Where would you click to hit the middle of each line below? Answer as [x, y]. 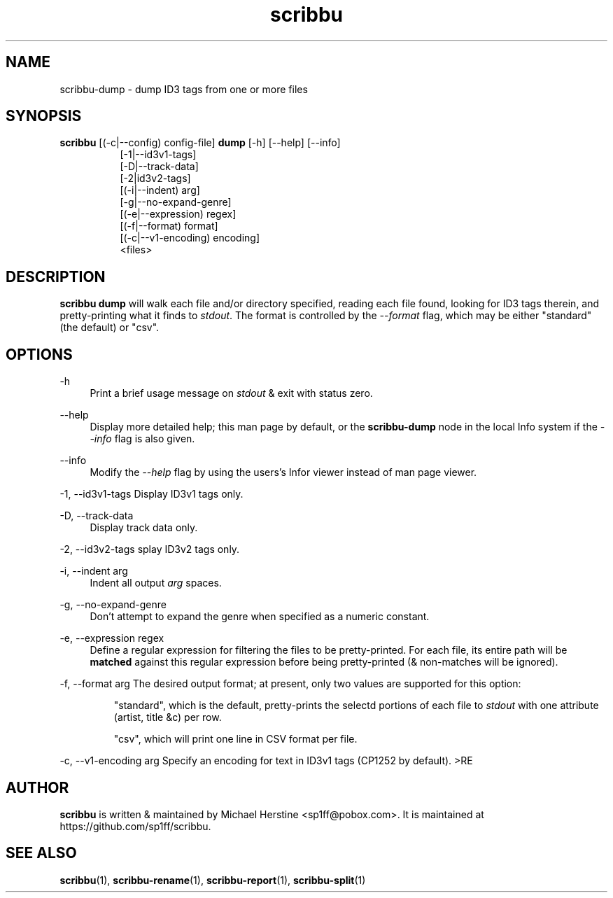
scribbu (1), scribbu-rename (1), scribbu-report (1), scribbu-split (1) [213, 880]
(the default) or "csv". [110, 328]
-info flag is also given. [142, 439]
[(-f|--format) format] [169, 226]
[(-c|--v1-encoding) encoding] [190, 238]
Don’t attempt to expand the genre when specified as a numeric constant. [260, 617]
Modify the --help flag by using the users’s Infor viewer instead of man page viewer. [283, 472]
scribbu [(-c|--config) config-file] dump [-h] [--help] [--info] [200, 143]
